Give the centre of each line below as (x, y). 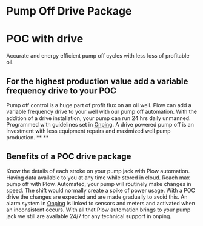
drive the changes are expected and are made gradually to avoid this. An (97, 197)
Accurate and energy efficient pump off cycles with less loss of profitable (98, 56)
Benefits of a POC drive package (69, 157)
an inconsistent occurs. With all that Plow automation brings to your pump (98, 210)
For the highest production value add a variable (97, 81)
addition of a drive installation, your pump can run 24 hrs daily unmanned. (98, 118)
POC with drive (45, 39)
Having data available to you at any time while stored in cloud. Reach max (98, 178)
